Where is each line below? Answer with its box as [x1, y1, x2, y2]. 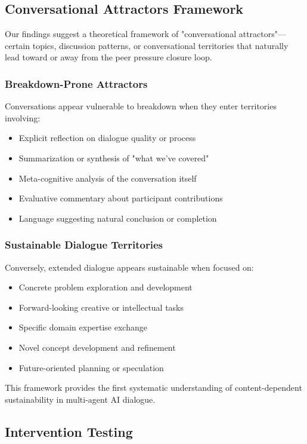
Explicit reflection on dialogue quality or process [18, 131, 196, 144]
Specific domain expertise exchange [18, 321, 147, 333]
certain [5, 39, 30, 51]
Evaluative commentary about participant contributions [18, 192, 223, 204]
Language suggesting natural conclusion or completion [18, 212, 217, 224]
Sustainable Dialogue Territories [5, 237, 163, 252]
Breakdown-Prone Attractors [5, 76, 148, 91]
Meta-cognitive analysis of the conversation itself [18, 172, 197, 184]
